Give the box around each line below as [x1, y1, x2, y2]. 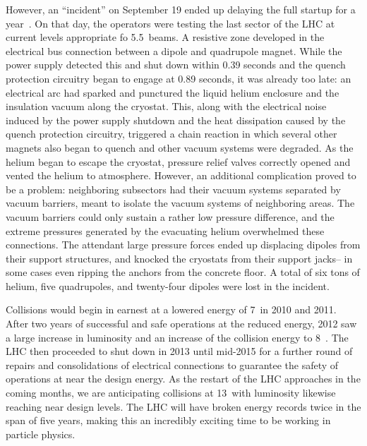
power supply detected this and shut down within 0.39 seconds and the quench [6, 57, 346, 72]
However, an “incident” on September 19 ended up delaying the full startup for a [6, 2, 356, 16]
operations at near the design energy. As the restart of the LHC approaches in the [6, 371, 361, 386]
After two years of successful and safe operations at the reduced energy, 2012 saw [6, 316, 357, 331]
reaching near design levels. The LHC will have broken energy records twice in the [6, 399, 361, 414]
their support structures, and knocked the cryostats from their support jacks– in [6, 251, 353, 265]
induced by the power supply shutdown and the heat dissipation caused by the [6, 112, 346, 127]
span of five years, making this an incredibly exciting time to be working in [6, 413, 331, 428]
